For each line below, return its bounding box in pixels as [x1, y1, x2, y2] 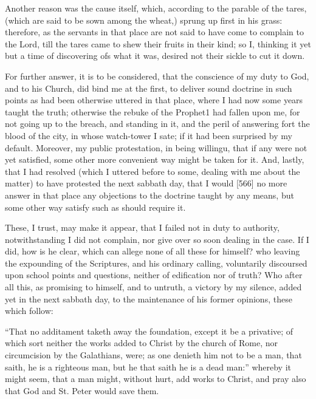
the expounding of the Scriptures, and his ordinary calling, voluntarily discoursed [5, 256, 307, 269]
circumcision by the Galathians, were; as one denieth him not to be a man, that [5, 349, 302, 361]
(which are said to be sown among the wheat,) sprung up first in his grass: [5, 13, 283, 26]
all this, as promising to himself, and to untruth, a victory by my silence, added [5, 281, 302, 293]
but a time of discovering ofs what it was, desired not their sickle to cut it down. [5, 49, 305, 62]
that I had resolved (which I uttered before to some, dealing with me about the [5, 165, 300, 177]
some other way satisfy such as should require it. [5, 200, 186, 213]
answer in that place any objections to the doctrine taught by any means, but [5, 188, 294, 201]
